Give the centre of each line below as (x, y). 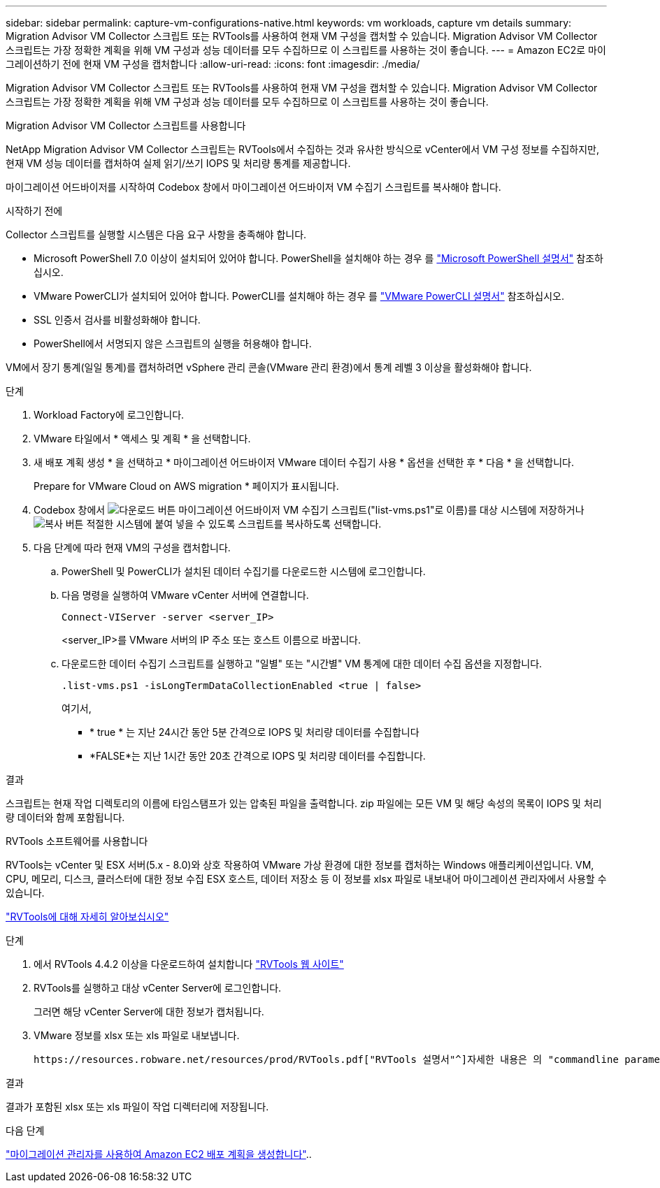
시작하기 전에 (34, 211)
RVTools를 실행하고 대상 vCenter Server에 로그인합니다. (158, 988)
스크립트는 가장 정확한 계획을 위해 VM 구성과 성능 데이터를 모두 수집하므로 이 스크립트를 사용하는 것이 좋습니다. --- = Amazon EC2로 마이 (306, 50)
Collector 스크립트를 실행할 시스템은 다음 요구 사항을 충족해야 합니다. (156, 234)
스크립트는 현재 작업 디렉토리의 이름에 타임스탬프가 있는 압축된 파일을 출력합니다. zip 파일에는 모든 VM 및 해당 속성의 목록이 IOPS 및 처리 (304, 803)
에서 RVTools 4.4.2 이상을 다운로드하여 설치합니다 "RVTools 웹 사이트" (189, 964)
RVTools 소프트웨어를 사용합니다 (77, 841)
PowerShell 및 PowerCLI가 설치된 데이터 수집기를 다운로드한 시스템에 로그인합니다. (244, 571)
